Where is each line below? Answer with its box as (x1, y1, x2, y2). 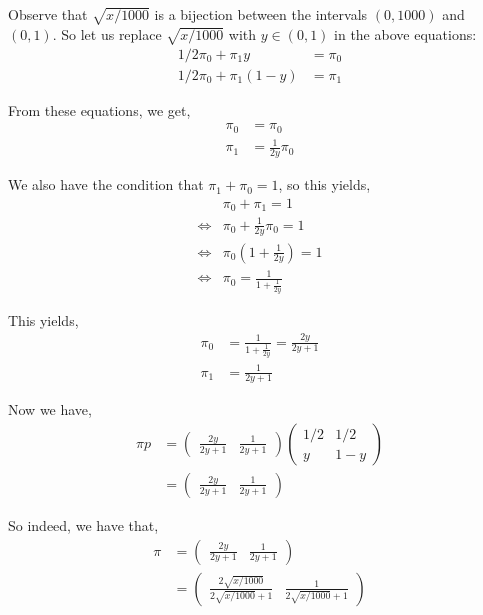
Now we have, (8, 399, 92, 420)
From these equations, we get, (8, 99, 191, 120)
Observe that (8, 4, 88, 24)
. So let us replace (52, 23, 162, 44)
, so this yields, (278, 174, 371, 195)
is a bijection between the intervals (154, 4, 368, 24)
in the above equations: (334, 23, 477, 44)
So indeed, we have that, (8, 515, 159, 536)
